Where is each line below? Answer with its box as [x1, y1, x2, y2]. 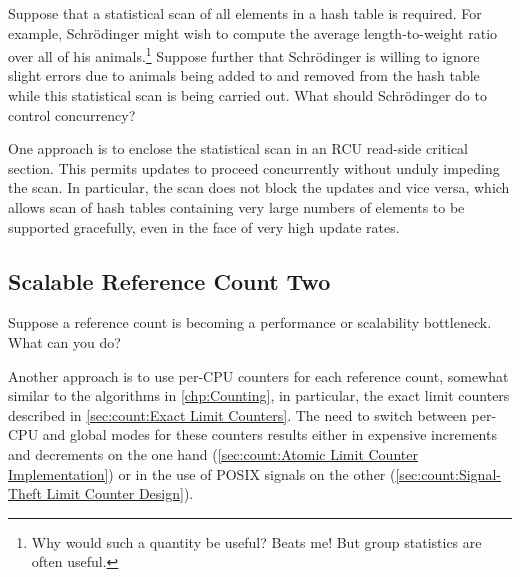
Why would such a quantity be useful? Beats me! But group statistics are [31, 531, 482, 552]
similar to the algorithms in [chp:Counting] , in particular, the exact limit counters [8, 385, 510, 406]
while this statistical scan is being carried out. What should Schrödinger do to [8, 85, 487, 106]
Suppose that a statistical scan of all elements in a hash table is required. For [8, 3, 482, 23]
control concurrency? [8, 104, 136, 125]
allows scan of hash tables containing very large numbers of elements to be [8, 197, 465, 217]
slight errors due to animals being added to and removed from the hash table [8, 65, 480, 86]
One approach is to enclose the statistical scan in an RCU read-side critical [8, 138, 468, 159]
